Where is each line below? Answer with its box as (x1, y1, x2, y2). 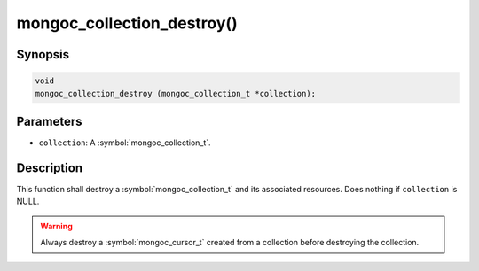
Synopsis (16, 47, 70, 62)
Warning (40, 221, 73, 231)
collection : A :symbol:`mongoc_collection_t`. (38, 137, 212, 148)
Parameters (16, 113, 82, 128)
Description (16, 160, 83, 175)
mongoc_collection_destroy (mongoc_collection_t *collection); (35, 89, 317, 98)
